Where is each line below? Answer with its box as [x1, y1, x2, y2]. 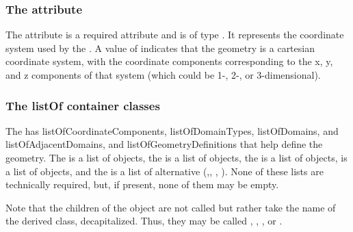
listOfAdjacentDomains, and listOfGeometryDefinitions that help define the [5, 137, 323, 151]
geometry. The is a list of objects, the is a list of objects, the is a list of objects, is [5, 151, 348, 164]
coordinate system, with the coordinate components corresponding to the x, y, [5, 54, 333, 68]
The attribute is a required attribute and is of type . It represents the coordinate [5, 27, 344, 42]
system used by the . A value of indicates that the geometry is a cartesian [5, 40, 315, 55]
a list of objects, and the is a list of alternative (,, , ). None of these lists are [5, 164, 324, 178]
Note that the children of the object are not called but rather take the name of [5, 200, 336, 214]
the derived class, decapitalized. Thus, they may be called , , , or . [5, 214, 283, 228]
